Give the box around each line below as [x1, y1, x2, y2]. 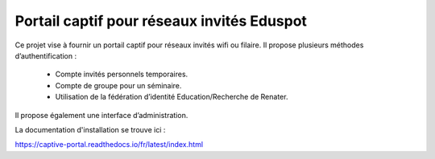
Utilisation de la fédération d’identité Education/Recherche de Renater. [55, 92, 288, 102]
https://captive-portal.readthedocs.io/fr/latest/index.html [14, 140, 204, 149]
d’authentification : [14, 51, 77, 60]
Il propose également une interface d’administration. [14, 110, 188, 120]
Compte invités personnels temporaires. [55, 69, 188, 79]
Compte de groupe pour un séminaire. [55, 80, 182, 90]
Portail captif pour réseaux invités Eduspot [14, 12, 308, 30]
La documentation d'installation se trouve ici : [14, 124, 166, 134]
